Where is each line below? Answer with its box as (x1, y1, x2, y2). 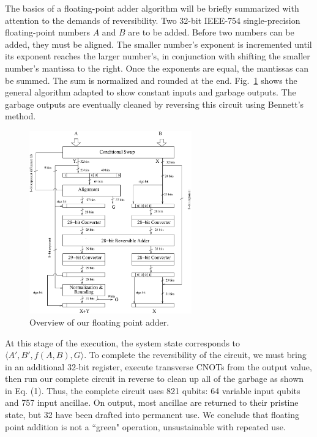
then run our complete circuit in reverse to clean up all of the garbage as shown (5, 372, 304, 385)
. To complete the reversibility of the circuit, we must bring (84, 348, 307, 361)
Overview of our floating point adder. (29, 315, 170, 328)
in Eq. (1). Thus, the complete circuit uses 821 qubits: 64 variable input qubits (5, 384, 300, 397)
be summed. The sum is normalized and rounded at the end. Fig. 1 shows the (5, 73, 297, 86)
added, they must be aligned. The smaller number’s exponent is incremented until (5, 37, 312, 50)
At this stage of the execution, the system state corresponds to (5, 336, 241, 349)
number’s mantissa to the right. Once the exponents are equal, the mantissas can (5, 61, 309, 74)
